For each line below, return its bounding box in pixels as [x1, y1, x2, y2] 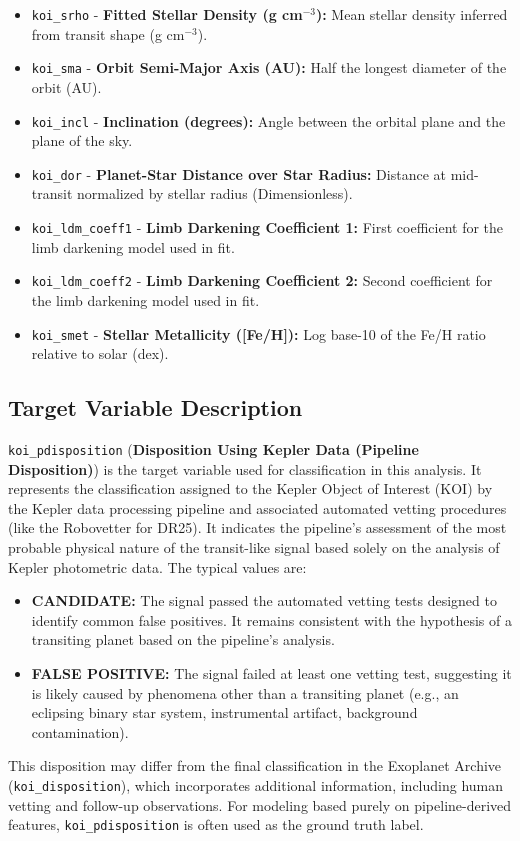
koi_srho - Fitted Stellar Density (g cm [31, 4, 303, 24]
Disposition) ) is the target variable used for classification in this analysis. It [8, 458, 482, 479]
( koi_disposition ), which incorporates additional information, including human [8, 774, 504, 795]
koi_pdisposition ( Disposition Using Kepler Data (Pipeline [8, 438, 419, 459]
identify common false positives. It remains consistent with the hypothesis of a [31, 609, 512, 630]
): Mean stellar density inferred [315, 4, 508, 24]
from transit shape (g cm [31, 23, 185, 44]
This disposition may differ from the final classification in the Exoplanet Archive [8, 755, 502, 776]
